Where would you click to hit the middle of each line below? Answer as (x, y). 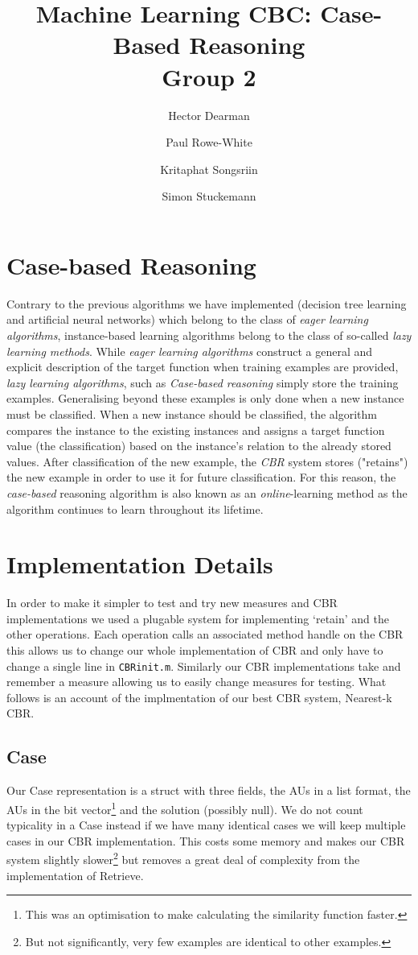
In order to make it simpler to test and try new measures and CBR (172, 603)
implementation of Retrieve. (75, 875)
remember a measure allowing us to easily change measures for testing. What (197, 682)
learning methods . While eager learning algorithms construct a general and (190, 351)
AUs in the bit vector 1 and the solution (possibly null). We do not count (185, 808)
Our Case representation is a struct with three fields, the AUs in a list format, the (209, 790)
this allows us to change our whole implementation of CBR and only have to (195, 650)
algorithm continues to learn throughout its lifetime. (135, 509)
